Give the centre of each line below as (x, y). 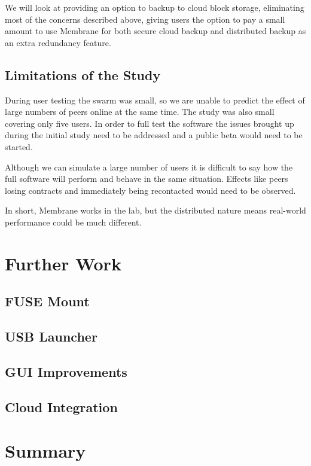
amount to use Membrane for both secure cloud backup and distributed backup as (155, 31)
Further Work (63, 263)
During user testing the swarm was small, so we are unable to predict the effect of (155, 100)
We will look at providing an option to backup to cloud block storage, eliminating (155, 7)
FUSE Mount (47, 301)
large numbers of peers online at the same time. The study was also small (140, 112)
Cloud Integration (61, 406)
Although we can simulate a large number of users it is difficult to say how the (149, 167)
